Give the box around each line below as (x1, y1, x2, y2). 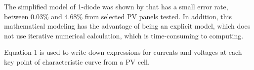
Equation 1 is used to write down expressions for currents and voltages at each (4, 47, 242, 57)
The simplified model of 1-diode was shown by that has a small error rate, (4, 1, 228, 11)
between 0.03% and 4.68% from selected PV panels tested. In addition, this (4, 11, 232, 21)
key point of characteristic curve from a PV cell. (4, 56, 150, 67)
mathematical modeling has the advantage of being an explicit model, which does (4, 21, 251, 31)
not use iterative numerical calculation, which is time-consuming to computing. (4, 30, 244, 40)
